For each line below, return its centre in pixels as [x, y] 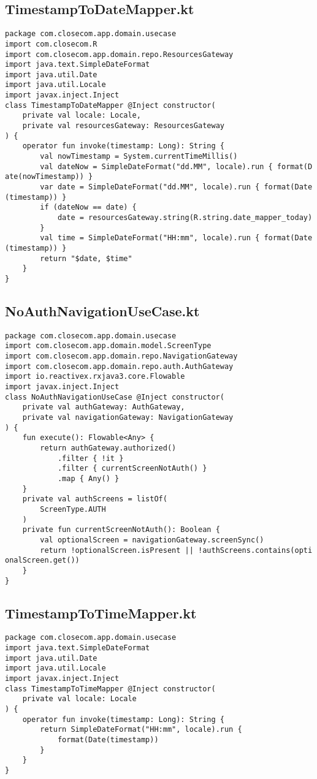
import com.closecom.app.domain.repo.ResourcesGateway [119, 54]
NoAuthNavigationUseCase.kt [102, 311]
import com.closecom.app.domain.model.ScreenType [108, 346]
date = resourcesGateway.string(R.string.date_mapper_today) [185, 218]
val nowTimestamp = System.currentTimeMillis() [139, 157]
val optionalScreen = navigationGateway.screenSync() [152, 540]
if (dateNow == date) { [88, 207]
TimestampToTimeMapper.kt [101, 613]
